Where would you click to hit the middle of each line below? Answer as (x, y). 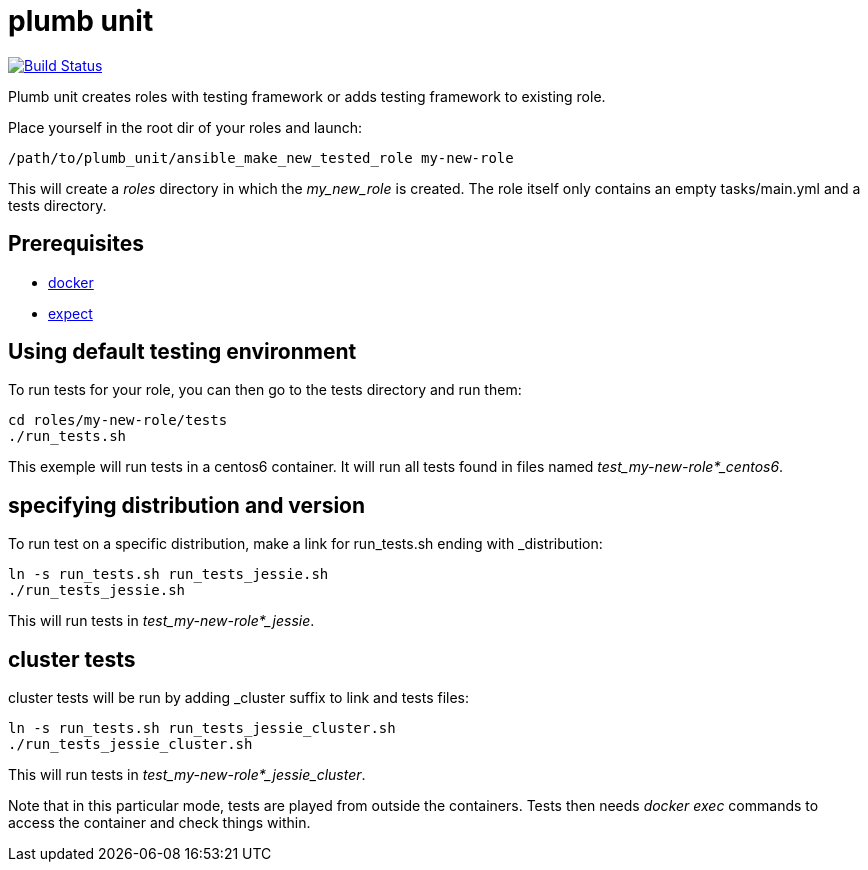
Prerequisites (76, 244)
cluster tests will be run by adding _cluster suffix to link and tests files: (239, 698)
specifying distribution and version (187, 505)
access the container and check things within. (159, 823)
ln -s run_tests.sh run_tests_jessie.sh (168, 574)
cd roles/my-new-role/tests (118, 420)
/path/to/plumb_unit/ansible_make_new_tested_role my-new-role (261, 157)
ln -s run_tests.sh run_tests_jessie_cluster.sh (202, 728)
